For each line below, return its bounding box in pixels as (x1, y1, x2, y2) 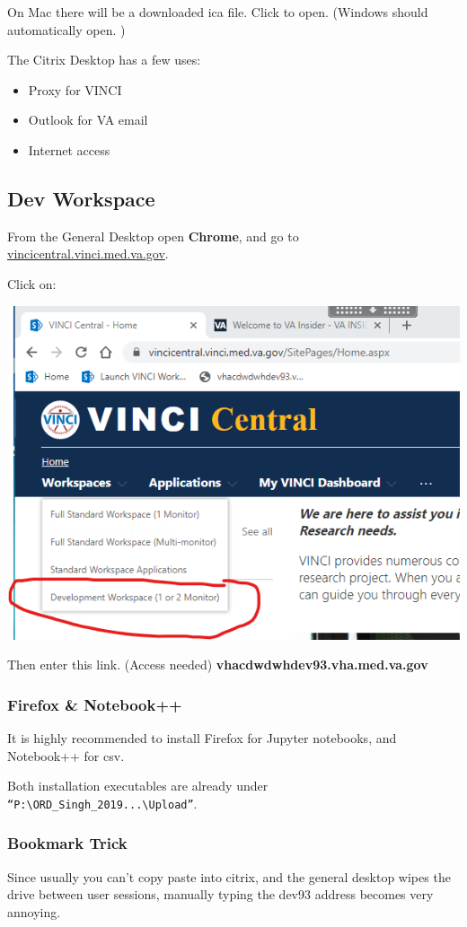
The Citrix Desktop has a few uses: (7, 50, 201, 69)
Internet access (28, 140, 110, 159)
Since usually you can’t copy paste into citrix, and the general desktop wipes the (7, 867, 451, 886)
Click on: (7, 274, 57, 293)
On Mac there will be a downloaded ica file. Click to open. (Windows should (7, 3, 428, 21)
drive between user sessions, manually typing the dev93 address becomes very (7, 885, 434, 904)
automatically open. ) (7, 20, 126, 39)
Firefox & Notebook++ (7, 693, 182, 715)
